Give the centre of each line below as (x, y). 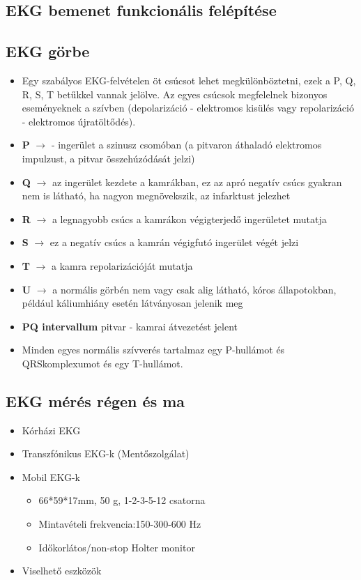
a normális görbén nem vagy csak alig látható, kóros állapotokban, (194, 289)
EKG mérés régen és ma (95, 400)
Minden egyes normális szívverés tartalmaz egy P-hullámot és (153, 350)
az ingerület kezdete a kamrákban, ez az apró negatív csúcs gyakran (197, 182)
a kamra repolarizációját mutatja (122, 265)
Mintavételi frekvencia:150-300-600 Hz (120, 524)
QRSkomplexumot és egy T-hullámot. (102, 363)
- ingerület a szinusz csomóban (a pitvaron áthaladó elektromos (186, 145)
